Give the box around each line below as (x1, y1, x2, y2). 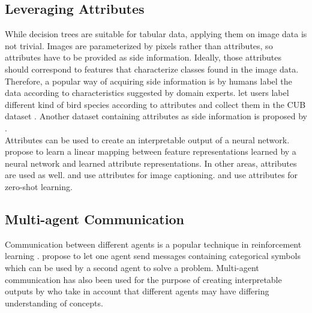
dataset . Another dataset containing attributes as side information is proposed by (5, 110, 307, 122)
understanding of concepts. (5, 296, 103, 309)
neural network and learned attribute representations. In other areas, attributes (5, 156, 297, 169)
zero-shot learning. (5, 180, 73, 192)
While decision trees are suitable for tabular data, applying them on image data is (5, 28, 307, 40)
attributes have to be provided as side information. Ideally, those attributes (5, 51, 282, 64)
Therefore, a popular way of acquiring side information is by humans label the (5, 74, 292, 87)
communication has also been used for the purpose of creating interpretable (5, 273, 282, 285)
